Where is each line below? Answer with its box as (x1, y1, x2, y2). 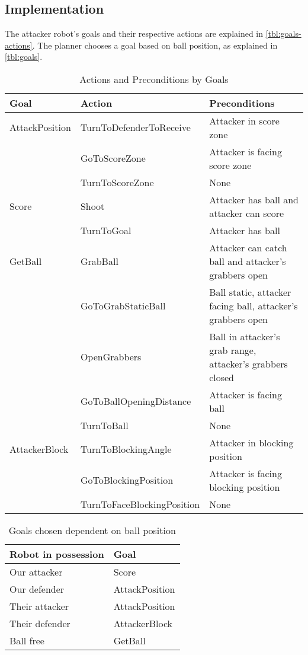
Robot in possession (9, 547, 104, 561)
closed (209, 370, 235, 384)
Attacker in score (209, 113, 280, 127)
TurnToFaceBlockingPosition (80, 497, 200, 511)
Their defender (9, 616, 70, 630)
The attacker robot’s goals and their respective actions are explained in (5, 27, 264, 40)
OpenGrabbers (80, 350, 142, 364)
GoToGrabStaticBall (80, 298, 166, 312)
